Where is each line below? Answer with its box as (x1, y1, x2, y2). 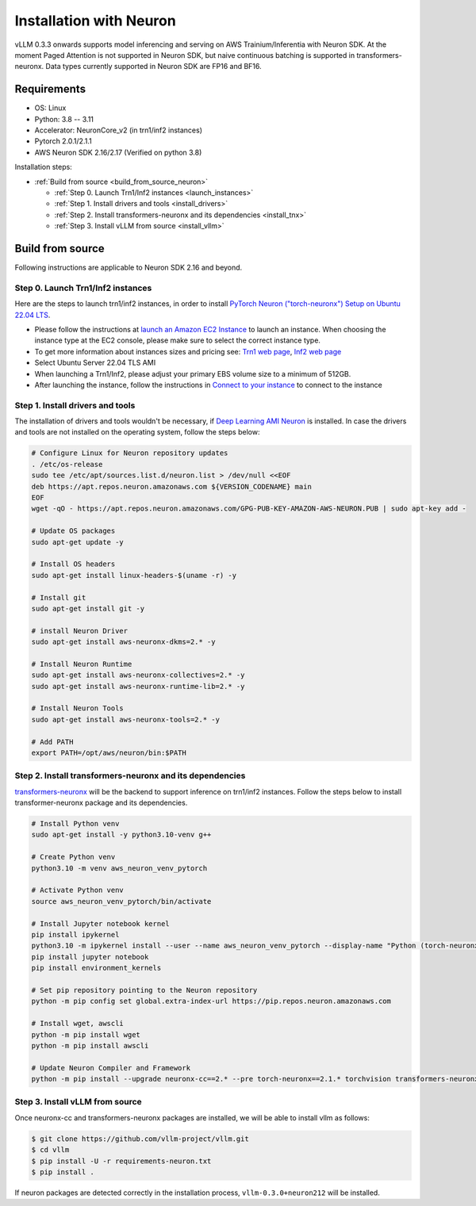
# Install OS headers (31, 560, 116, 569)
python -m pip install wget (31, 1030, 140, 1039)
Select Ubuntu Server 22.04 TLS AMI (34, 358, 156, 368)
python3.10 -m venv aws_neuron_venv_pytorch (31, 863, 208, 872)
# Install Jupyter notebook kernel (31, 919, 170, 928)
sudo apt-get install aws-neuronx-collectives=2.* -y (31, 671, 245, 680)
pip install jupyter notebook (31, 952, 149, 961)
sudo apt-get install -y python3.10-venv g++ (31, 830, 212, 840)
